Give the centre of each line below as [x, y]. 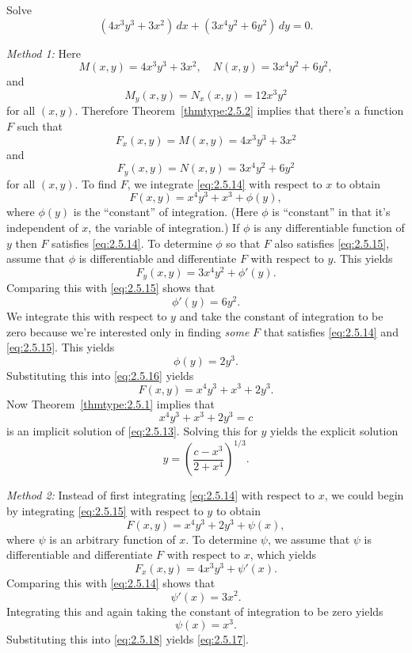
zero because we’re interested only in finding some [128, 331]
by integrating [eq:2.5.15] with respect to [105, 510]
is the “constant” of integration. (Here [166, 212]
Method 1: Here [44, 53]
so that [243, 243]
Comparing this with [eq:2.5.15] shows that [111, 288]
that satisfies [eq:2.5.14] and [331, 331]
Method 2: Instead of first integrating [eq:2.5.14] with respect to [161, 495]
